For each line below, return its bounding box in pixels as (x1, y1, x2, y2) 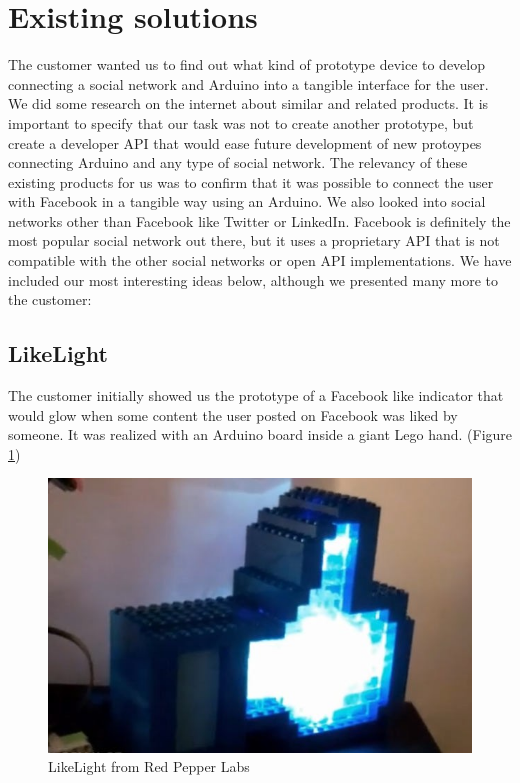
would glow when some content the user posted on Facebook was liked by (8, 404, 458, 425)
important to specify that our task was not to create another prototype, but (8, 112, 474, 133)
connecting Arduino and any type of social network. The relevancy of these (8, 152, 468, 173)
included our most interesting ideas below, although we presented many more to (8, 269, 499, 290)
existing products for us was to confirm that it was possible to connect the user (8, 171, 494, 192)
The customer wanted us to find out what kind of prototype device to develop (8, 54, 486, 75)
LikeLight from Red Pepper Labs (48, 756, 250, 777)
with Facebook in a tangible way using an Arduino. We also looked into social (8, 191, 486, 212)
